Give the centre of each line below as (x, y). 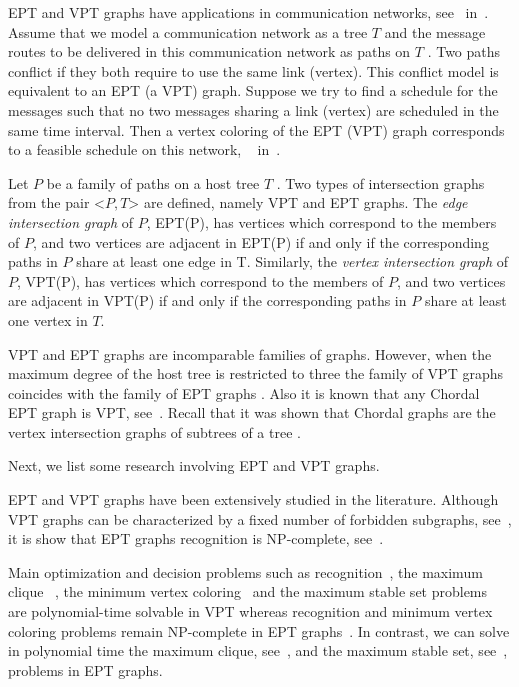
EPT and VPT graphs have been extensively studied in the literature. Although (253, 499)
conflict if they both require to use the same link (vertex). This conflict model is (253, 70)
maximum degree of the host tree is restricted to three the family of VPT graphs (255, 373)
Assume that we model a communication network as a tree (188, 31)
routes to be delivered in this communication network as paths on (209, 51)
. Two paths (464, 51)
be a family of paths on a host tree (153, 182)
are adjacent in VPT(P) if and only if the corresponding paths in (207, 300)
